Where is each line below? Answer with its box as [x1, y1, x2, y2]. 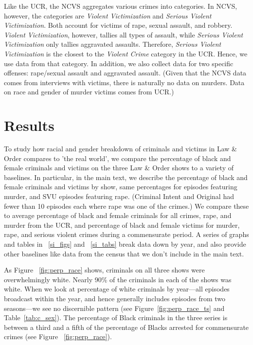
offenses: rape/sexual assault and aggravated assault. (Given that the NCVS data [4, 68, 247, 78]
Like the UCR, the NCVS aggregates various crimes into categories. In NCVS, [4, 1, 237, 11]
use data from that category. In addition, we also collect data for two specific [4, 58, 234, 68]
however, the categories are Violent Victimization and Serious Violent [4, 10, 212, 20]
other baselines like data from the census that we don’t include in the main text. [4, 248, 244, 258]
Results [4, 115, 54, 135]
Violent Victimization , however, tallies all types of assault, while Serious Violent [4, 29, 243, 39]
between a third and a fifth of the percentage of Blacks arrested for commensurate [4, 322, 249, 332]
